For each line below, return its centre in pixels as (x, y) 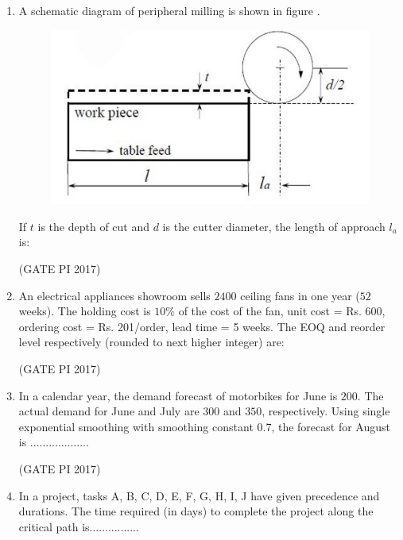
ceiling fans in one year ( (300, 295)
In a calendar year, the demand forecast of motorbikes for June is (178, 395)
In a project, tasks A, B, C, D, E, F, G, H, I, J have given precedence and (199, 495)
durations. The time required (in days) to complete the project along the (196, 511)
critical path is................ (79, 526)
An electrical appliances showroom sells (114, 295)
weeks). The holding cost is (85, 311)
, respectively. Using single (326, 411)
